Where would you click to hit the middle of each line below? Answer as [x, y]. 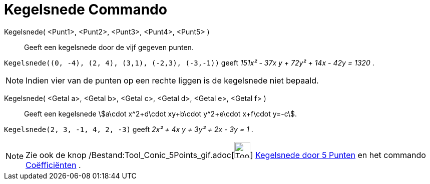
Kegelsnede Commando [86, 9]
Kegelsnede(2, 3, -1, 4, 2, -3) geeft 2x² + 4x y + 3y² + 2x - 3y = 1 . [129, 129]
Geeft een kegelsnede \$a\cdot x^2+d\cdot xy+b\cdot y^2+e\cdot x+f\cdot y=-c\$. [161, 113]
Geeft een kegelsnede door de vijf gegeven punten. [109, 47]
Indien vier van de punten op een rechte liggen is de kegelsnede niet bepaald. [172, 80]
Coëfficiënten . [53, 165]
